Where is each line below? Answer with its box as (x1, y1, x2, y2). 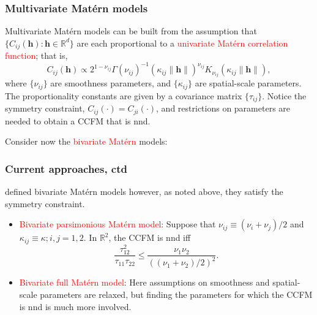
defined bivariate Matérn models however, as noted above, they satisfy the (5, 185, 283, 198)
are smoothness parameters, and (50, 77, 171, 89)
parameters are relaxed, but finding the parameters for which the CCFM (40, 288, 313, 301)
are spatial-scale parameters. (195, 77, 302, 89)
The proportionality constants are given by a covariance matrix (5, 89, 242, 102)
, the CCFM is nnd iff (108, 231, 191, 244)
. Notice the (262, 89, 307, 102)
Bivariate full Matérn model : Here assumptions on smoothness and (19, 276, 270, 289)
